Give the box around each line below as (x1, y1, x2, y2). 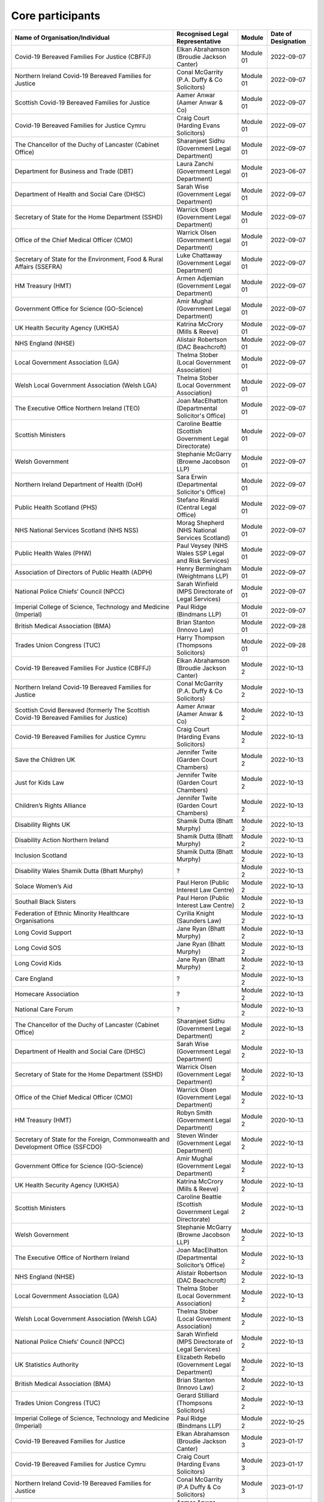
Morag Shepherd (176, 518, 224, 527)
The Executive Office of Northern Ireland (14, 1253, 130, 1262)
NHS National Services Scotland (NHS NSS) (14, 526, 139, 534)
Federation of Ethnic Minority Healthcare (14, 909, 130, 917)
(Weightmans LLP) (176, 571, 229, 580)
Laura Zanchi (176, 159, 214, 168)
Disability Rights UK (14, 820, 71, 829)
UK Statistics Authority (14, 1360, 79, 1369)
